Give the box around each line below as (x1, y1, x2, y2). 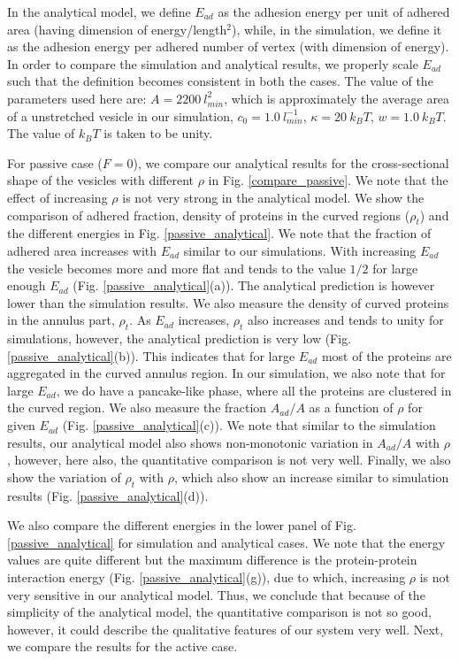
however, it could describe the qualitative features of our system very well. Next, (7, 619, 444, 638)
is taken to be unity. (103, 124, 213, 142)
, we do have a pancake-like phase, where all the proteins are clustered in (56, 380, 452, 399)
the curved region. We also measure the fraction (7, 398, 267, 417)
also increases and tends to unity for (248, 311, 444, 329)
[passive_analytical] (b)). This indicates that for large (7, 346, 295, 365)
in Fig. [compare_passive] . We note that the (208, 171, 448, 189)
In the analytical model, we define (7, 3, 191, 20)
